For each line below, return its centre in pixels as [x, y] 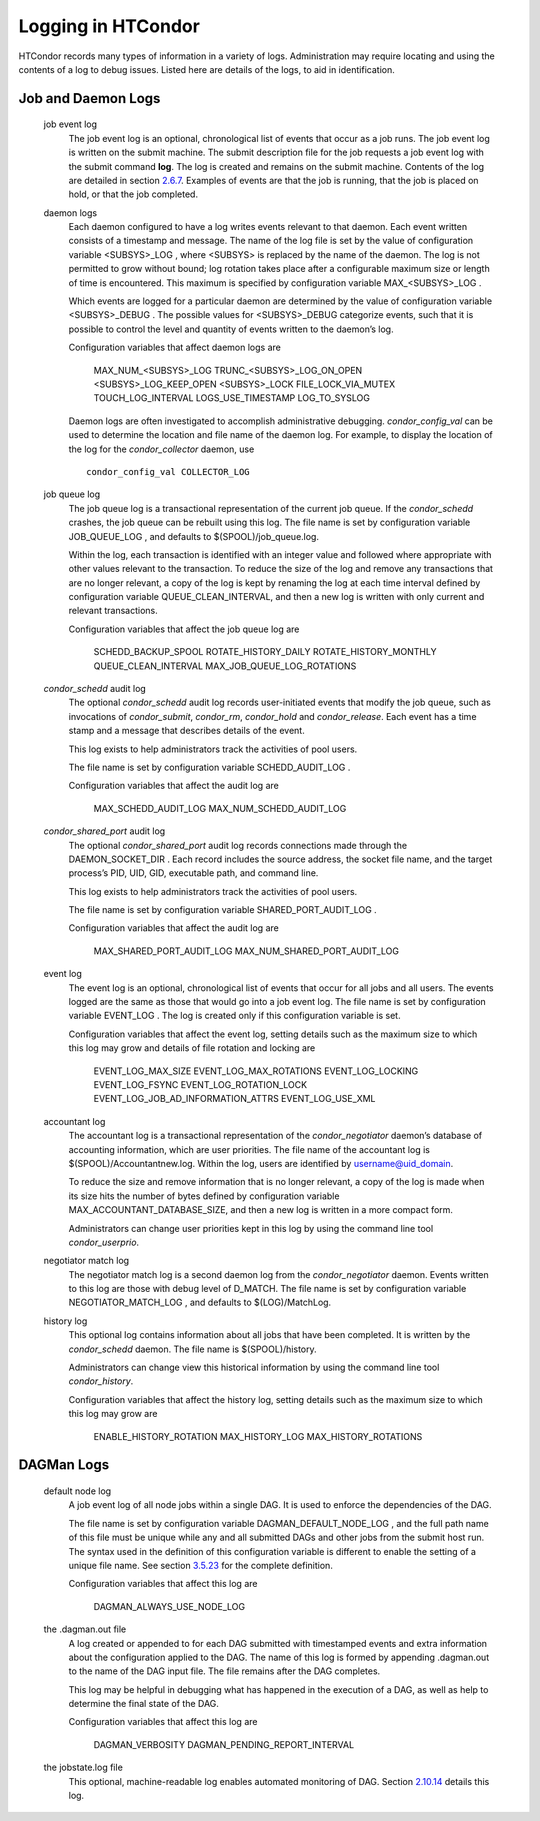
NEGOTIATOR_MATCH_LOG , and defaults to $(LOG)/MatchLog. [200, 1302]
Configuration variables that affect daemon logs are [175, 347]
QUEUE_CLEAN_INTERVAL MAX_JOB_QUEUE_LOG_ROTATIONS [225, 666]
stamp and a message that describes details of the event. [186, 731]
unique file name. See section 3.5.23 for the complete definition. [201, 1565]
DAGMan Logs [64, 1465]
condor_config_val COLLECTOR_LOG [168, 471]
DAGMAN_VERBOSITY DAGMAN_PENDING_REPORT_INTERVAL [224, 1744]
